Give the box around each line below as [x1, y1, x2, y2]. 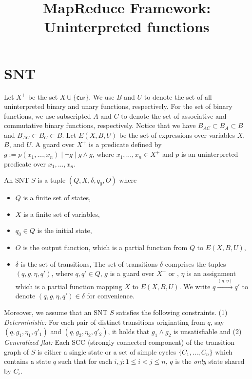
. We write [179, 281, 211, 291]
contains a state [4, 356, 51, 366]
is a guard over [110, 268, 155, 278]
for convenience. [87, 291, 135, 301]
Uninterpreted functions [44, 17, 210, 37]
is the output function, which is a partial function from [23, 242, 188, 253]
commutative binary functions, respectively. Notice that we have [4, 120, 196, 130]
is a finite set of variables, [23, 209, 100, 219]
